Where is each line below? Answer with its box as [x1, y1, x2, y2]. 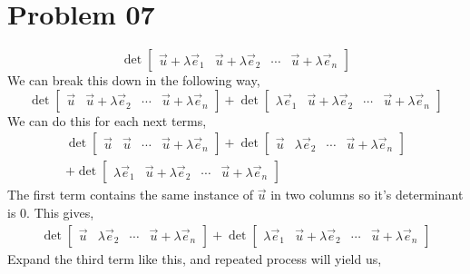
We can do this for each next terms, [7, 111, 207, 130]
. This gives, [26, 202, 94, 221]
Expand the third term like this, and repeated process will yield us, [7, 249, 382, 268]
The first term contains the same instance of [7, 185, 254, 204]
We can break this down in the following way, [7, 71, 260, 90]
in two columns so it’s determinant [270, 185, 464, 204]
